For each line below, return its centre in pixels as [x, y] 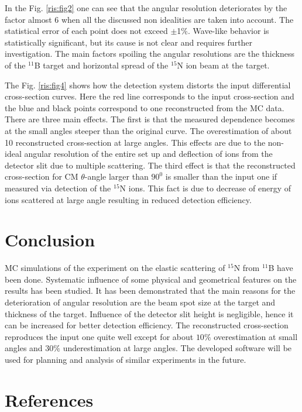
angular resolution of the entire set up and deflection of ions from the [148, 154]
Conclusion [50, 240]
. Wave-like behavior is [229, 31]
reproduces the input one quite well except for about [99, 336]
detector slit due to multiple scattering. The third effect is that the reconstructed [150, 165]
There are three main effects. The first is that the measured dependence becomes [150, 119]
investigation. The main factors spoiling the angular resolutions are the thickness [150, 54]
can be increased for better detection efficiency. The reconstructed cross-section [147, 325]
